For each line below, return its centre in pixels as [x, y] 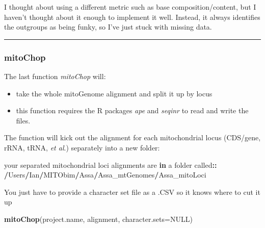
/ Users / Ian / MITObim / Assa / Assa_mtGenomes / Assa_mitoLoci [105, 175]
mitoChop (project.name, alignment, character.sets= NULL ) [98, 219]
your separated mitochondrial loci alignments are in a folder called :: [111, 164]
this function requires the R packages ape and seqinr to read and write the [132, 110]
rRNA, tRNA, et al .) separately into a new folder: [82, 147]
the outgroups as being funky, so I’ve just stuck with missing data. [108, 27]
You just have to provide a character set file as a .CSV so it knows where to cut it [132, 192]
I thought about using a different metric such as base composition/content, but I [130, 7]
